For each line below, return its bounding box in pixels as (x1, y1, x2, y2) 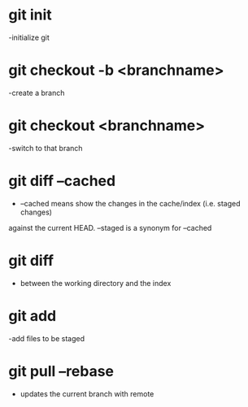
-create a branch (8, 88, 65, 97)
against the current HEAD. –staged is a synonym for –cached (8, 223, 212, 232)
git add (8, 306, 57, 325)
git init (8, 6, 53, 24)
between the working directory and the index (20, 278, 172, 288)
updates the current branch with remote (20, 388, 154, 399)
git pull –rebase (8, 362, 114, 380)
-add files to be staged (8, 333, 85, 343)
